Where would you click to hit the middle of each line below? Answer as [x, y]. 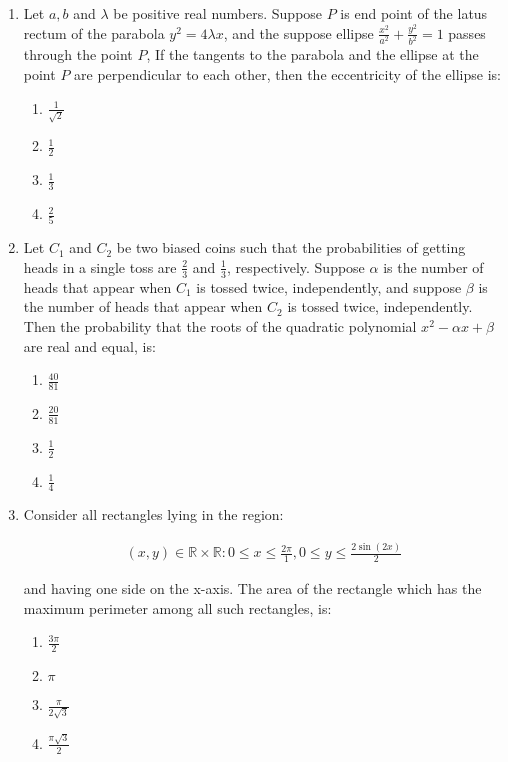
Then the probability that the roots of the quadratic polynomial [220, 325]
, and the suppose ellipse [298, 32]
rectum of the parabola [94, 32]
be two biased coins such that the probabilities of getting [291, 247]
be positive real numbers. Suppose [218, 13]
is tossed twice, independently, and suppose [329, 286]
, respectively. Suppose [295, 266]
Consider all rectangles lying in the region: [153, 514]
